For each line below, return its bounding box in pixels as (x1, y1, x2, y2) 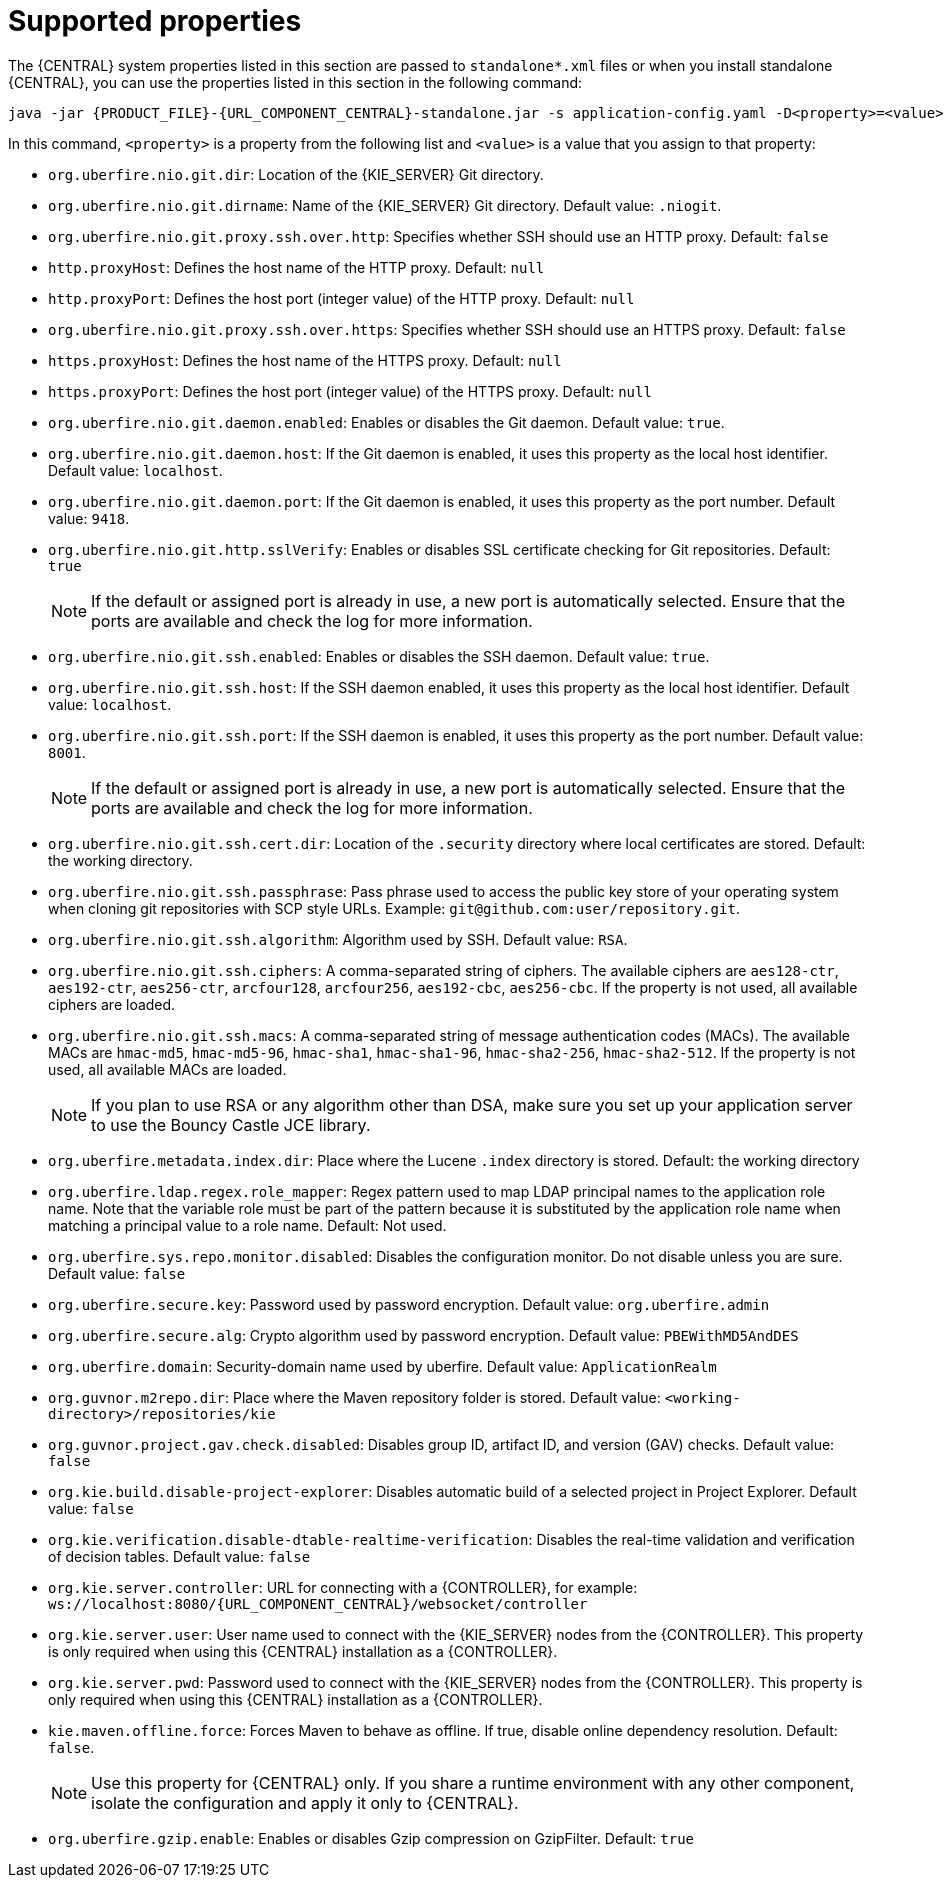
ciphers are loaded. (48, 995, 176, 1013)
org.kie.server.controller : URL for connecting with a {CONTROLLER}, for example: (48, 1578, 638, 1596)
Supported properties (8, 4, 302, 38)
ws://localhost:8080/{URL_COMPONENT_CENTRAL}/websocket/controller (48, 1595, 588, 1612)
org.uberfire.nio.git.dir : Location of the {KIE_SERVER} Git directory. (48, 165, 544, 183)
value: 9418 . (48, 509, 130, 527)
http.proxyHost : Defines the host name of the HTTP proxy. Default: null (48, 258, 545, 276)
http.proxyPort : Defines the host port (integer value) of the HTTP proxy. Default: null (48, 289, 635, 307)
